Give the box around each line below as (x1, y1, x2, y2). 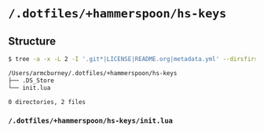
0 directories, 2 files (8, 98, 86, 106)
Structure (8, 34, 57, 48)
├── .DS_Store (8, 77, 55, 84)
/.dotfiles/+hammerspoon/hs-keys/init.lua (8, 117, 173, 125)
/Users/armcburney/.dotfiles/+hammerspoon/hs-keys (8, 69, 178, 77)
